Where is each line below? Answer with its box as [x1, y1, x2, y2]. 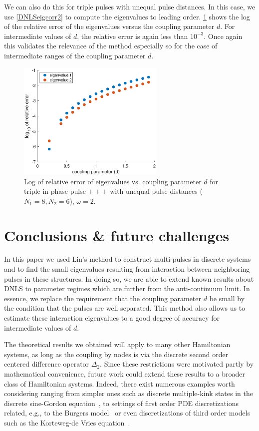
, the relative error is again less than [77, 30, 188, 41]
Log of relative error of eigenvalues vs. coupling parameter [24, 176, 202, 186]
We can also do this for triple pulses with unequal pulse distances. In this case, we [4, 1, 256, 11]
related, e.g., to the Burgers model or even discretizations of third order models [4, 408, 251, 418]
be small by [209, 293, 245, 303]
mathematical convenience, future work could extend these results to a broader [4, 369, 246, 379]
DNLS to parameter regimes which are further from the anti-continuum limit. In [4, 283, 250, 294]
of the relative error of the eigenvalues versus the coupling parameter [4, 21, 215, 31]
